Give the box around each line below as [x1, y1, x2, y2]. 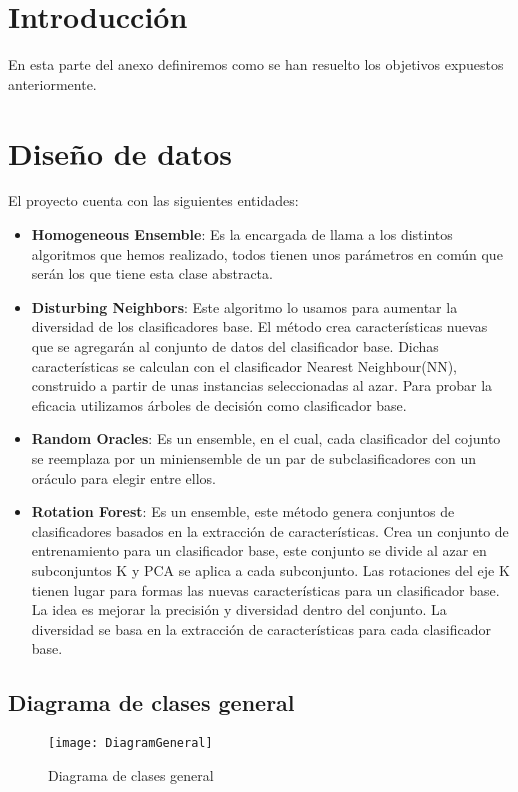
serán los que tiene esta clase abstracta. [31, 263, 273, 284]
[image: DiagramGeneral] [48, 736, 213, 751]
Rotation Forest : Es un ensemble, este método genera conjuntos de [31, 501, 455, 522]
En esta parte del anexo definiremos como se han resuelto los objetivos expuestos [8, 54, 504, 75]
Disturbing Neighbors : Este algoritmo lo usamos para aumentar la [31, 296, 458, 317]
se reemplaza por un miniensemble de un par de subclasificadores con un [31, 447, 477, 468]
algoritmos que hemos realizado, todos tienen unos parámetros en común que [31, 243, 503, 264]
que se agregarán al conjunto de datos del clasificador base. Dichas [31, 336, 439, 356]
